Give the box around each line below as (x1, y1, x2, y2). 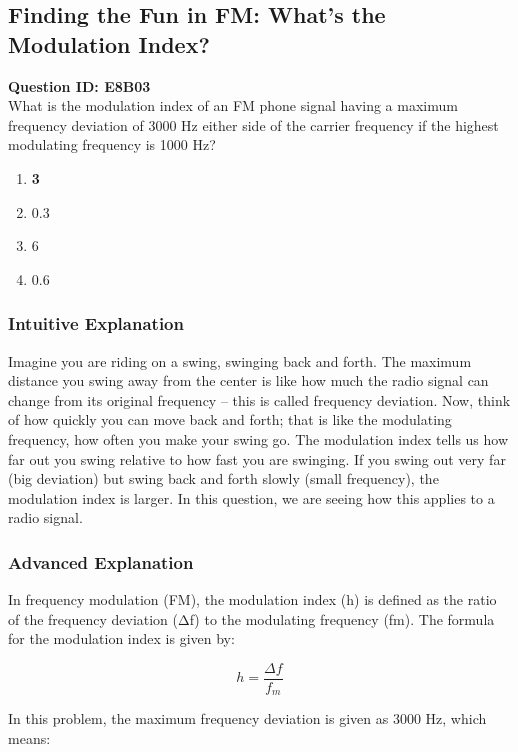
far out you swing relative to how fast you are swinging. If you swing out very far (8, 448, 506, 469)
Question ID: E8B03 (8, 75, 151, 96)
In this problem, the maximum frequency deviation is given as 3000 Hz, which (8, 708, 487, 729)
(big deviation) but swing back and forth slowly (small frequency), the (8, 468, 439, 489)
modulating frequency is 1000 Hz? (8, 134, 216, 155)
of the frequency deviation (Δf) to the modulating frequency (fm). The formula (8, 608, 495, 629)
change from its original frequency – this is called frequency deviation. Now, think (8, 389, 511, 410)
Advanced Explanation (8, 549, 194, 574)
